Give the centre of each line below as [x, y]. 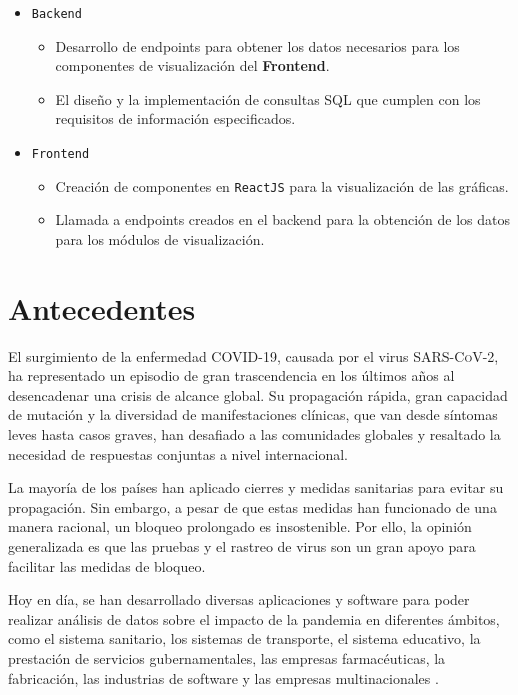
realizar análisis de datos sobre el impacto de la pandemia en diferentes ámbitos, [254, 618]
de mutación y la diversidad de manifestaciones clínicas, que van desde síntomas [253, 414]
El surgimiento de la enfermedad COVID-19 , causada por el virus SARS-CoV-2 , [253, 355]
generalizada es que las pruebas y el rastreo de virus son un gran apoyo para [242, 546]
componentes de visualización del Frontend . [192, 65]
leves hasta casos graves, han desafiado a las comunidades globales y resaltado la [254, 434]
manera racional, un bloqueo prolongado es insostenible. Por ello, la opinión [240, 526]
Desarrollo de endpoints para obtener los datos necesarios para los [257, 45]
